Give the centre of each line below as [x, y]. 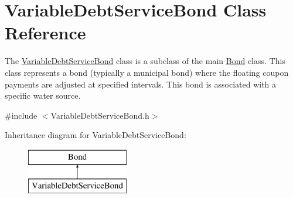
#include [21, 115]
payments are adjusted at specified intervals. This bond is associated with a [141, 84]
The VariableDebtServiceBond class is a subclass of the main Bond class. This [145, 61]
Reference [45, 33]
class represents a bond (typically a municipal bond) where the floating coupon [147, 72]
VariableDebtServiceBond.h [100, 115]
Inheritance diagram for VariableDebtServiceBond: [96, 135]
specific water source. [43, 95]
